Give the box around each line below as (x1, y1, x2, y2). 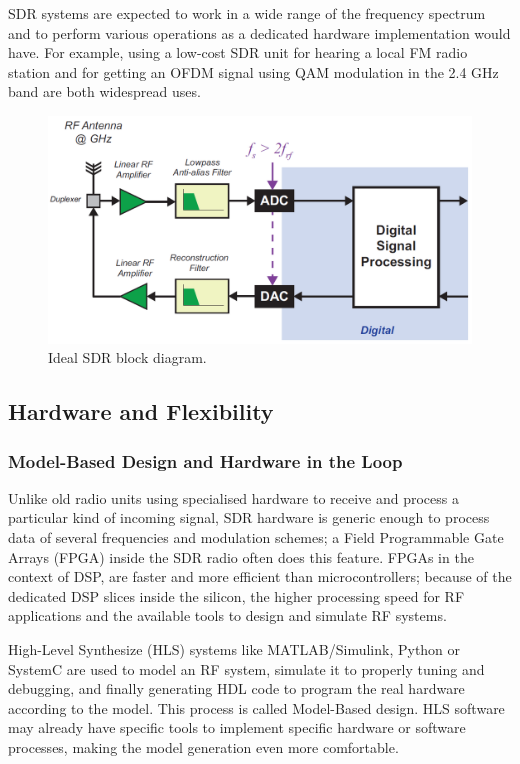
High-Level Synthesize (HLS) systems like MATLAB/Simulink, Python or (8, 639, 461, 660)
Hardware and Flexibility (8, 396, 274, 427)
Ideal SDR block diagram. (48, 347, 207, 368)
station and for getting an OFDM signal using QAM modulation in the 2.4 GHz (8, 61, 499, 82)
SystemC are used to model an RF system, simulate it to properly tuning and (8, 658, 485, 679)
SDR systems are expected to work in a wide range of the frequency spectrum (8, 3, 486, 23)
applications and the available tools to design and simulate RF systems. (8, 605, 447, 626)
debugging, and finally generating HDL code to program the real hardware (8, 678, 465, 699)
